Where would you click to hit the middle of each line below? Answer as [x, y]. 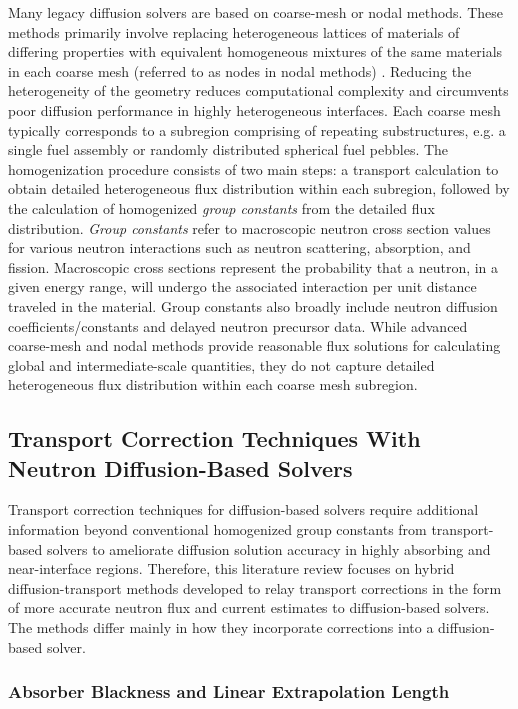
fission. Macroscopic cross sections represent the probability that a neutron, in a [253, 266]
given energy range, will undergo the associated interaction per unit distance [242, 286]
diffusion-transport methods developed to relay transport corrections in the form [255, 587]
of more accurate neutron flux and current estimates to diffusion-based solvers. [249, 607]
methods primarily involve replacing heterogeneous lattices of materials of [234, 31]
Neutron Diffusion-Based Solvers [180, 467]
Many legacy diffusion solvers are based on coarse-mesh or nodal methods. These [255, 12]
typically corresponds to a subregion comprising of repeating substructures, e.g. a [257, 129]
